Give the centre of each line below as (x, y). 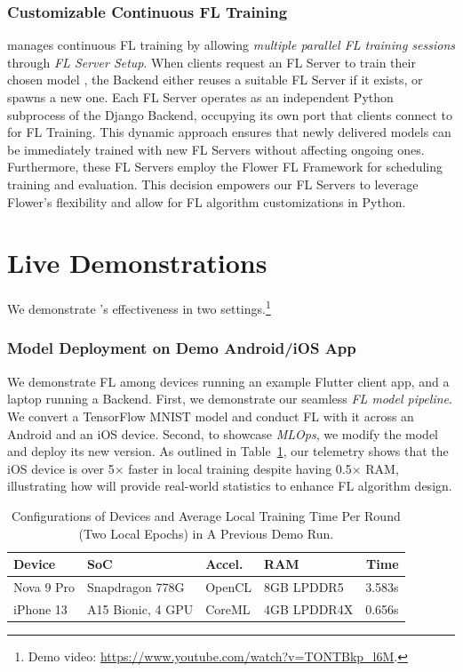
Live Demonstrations (137, 263)
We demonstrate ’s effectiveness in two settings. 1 (139, 307)
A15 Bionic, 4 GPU (140, 608)
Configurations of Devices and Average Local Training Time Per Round (206, 515)
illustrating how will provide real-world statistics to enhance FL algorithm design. (230, 486)
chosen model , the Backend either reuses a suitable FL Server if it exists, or (215, 80)
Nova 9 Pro (44, 586)
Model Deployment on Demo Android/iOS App (182, 348)
